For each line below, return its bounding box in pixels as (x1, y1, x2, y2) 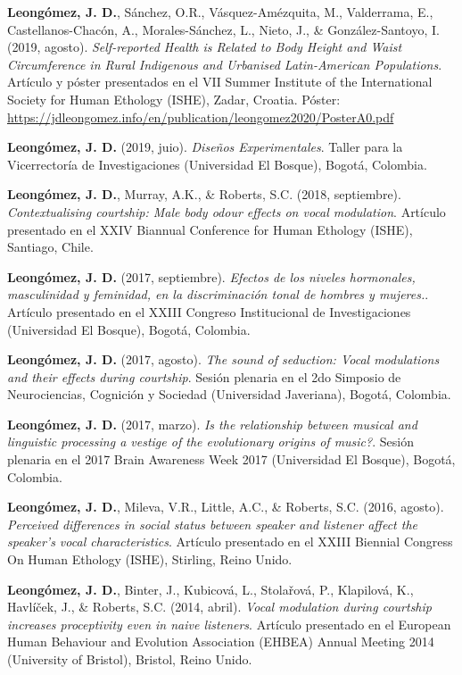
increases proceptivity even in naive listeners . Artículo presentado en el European (7, 614, 451, 633)
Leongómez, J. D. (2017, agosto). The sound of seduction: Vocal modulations (7, 350, 440, 369)
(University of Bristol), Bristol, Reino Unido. (7, 650, 252, 668)
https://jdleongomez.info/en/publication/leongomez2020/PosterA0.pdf (7, 107, 394, 126)
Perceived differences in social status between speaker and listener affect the (7, 514, 417, 533)
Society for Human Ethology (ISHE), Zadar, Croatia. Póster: (7, 89, 341, 108)
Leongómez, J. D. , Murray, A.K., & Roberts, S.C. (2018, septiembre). (7, 185, 401, 204)
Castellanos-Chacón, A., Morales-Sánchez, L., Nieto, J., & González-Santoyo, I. (7, 20, 440, 38)
